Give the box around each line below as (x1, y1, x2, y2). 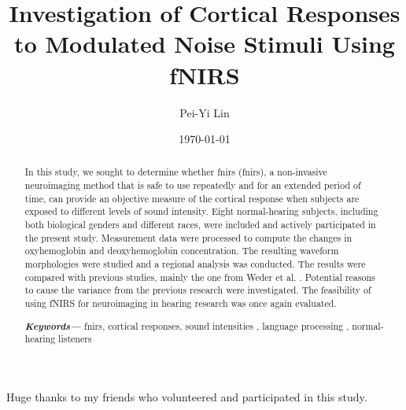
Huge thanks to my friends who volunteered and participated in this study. (6, 388, 367, 404)
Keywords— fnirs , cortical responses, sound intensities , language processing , (24, 318, 349, 333)
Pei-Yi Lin (179, 104, 230, 120)
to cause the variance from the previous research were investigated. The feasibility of (24, 283, 371, 297)
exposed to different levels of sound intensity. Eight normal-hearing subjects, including (24, 205, 378, 218)
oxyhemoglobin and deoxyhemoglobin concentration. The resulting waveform (24, 244, 339, 257)
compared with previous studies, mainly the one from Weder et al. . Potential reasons (24, 270, 375, 283)
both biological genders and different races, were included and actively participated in (24, 218, 376, 231)
